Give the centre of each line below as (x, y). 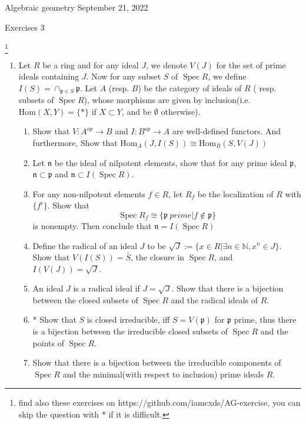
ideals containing (49, 76)
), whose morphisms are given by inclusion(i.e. (167, 100)
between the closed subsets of (85, 299)
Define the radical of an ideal (85, 245)
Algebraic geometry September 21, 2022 (76, 7)
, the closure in (158, 257)
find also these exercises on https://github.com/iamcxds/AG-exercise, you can (159, 403)
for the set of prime (251, 64)
